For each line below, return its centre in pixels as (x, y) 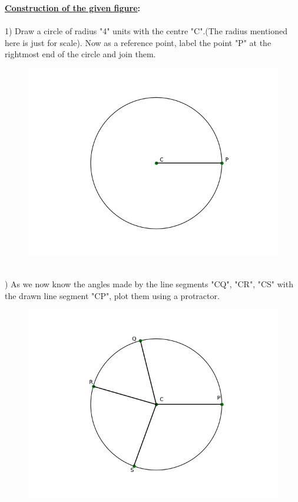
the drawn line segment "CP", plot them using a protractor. (112, 295)
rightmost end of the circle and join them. (80, 54)
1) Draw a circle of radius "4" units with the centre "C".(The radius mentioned (146, 31)
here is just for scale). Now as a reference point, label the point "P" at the (138, 42)
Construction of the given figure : (73, 8)
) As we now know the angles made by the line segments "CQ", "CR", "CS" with (149, 284)
